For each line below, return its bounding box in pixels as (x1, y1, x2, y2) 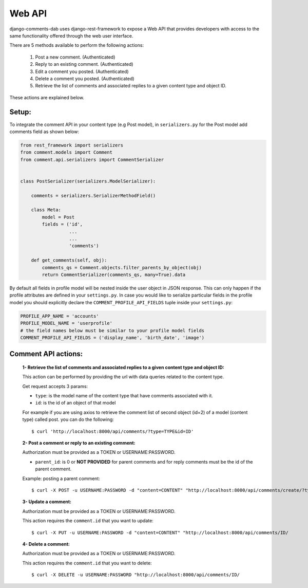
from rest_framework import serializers (20, 142, 123, 148)
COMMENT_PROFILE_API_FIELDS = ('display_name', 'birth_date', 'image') (20, 335, 205, 340)
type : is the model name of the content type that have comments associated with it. (35, 393, 213, 399)
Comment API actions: (9, 350, 83, 358)
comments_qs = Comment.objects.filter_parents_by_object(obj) (42, 265, 202, 270)
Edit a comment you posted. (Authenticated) (35, 68, 129, 75)
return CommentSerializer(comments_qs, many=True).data (42, 271, 186, 278)
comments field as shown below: (9, 128, 80, 135)
